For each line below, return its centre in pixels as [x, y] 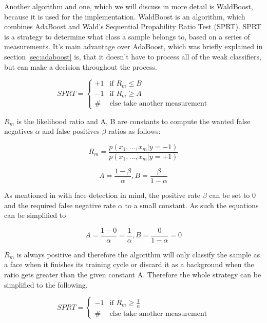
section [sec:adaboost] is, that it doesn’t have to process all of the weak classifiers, [133, 56]
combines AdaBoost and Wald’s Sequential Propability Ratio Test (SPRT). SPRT [133, 26]
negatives [19, 131]
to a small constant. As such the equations [192, 205]
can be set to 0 [233, 195]
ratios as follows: [135, 131]
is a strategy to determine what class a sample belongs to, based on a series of [127, 36]
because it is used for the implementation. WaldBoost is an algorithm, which [125, 16]
